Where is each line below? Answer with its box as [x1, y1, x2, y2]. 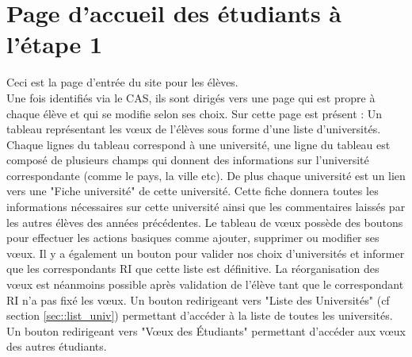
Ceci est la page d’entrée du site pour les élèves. [6, 74, 238, 90]
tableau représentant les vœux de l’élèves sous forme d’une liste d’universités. [6, 121, 381, 137]
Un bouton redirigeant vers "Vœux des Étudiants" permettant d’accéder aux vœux [6, 322, 406, 339]
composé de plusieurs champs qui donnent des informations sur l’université [6, 152, 369, 168]
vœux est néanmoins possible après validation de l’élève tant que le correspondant [6, 276, 404, 293]
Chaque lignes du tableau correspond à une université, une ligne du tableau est [6, 136, 391, 152]
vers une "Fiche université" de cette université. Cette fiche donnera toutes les [6, 182, 379, 199]
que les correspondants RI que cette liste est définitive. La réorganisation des [6, 260, 380, 277]
